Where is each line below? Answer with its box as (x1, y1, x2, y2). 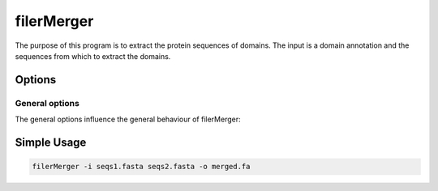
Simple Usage (15, 135, 87, 149)
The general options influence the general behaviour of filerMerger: (15, 114, 241, 125)
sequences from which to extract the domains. (15, 51, 171, 61)
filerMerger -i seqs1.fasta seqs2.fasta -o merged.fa (32, 162, 251, 172)
